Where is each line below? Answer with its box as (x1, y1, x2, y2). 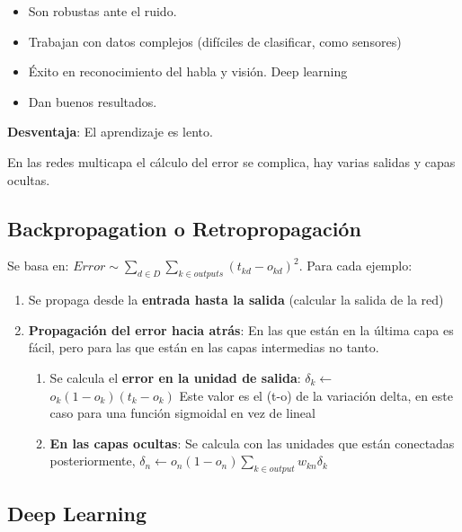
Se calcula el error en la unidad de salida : (49, 368, 301, 386)
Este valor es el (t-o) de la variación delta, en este (179, 386, 454, 404)
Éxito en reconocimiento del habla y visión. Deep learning (28, 62, 348, 81)
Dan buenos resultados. (28, 92, 157, 111)
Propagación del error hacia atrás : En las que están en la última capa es (28, 320, 454, 339)
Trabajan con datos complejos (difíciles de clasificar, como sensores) (28, 31, 402, 50)
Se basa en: (7, 256, 69, 275)
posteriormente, (49, 451, 136, 470)
